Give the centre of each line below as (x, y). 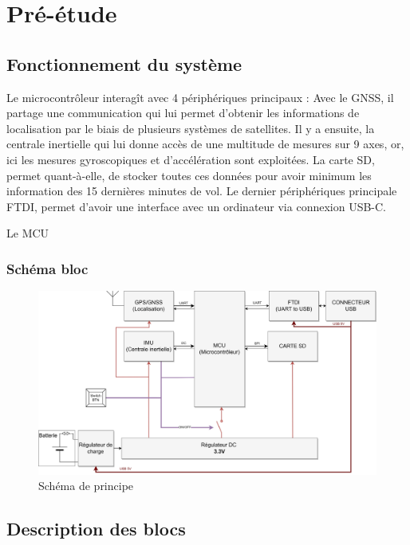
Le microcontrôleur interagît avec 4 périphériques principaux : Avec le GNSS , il (200, 97)
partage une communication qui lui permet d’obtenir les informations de (183, 113)
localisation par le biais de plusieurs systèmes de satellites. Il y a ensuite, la (191, 128)
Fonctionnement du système (124, 63)
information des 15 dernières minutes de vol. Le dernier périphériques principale (202, 191)
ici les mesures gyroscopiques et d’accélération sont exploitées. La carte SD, (191, 159)
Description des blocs (96, 529)
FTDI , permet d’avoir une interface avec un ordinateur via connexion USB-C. (197, 206)
